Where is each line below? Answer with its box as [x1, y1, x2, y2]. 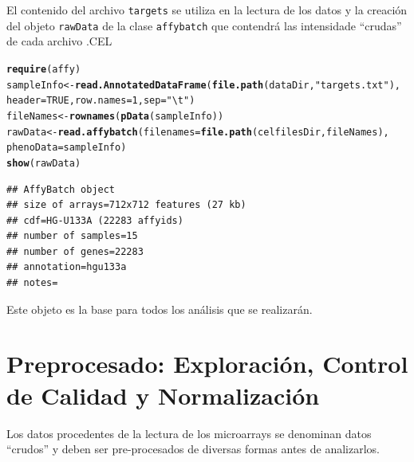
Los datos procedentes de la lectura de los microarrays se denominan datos [6, 425, 372, 441]
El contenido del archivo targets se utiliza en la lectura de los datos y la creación [6, 2, 408, 18]
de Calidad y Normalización [6, 378, 320, 411]
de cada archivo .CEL [6, 33, 112, 49]
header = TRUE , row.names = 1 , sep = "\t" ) [6, 95, 195, 107]
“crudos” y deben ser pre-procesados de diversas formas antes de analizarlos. [6, 440, 380, 457]
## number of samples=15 [6, 230, 138, 242]
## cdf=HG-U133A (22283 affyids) [6, 214, 183, 226]
